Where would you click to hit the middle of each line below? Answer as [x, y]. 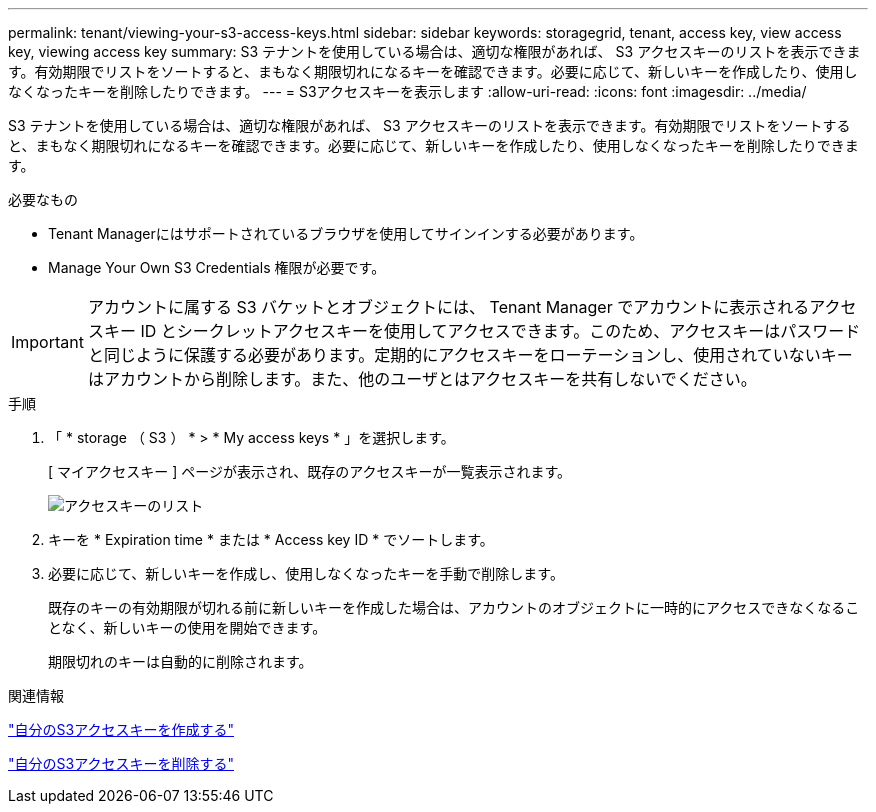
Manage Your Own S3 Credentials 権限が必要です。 [217, 267]
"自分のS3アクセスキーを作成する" [121, 729]
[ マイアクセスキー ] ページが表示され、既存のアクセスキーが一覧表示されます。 [310, 471]
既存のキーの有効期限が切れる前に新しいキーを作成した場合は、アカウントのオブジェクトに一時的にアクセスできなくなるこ [454, 607]
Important [47, 342]
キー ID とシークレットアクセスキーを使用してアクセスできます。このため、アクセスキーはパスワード [482, 331]
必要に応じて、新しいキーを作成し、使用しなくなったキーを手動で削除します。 [306, 573]
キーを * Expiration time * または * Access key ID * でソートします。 [271, 539]
